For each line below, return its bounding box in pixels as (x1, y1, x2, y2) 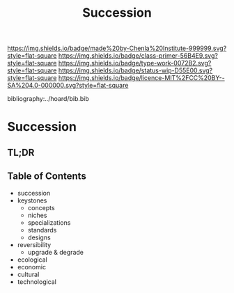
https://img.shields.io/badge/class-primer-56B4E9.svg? (58, 52, 218, 60)
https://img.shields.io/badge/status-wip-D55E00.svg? (58, 66, 213, 74)
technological (17, 277, 57, 286)
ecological (17, 255, 47, 264)
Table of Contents (7, 171, 87, 182)
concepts (27, 203, 55, 212)
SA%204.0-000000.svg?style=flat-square (7, 81, 129, 90)
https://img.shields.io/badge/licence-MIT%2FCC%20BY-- (58, 74, 225, 82)
